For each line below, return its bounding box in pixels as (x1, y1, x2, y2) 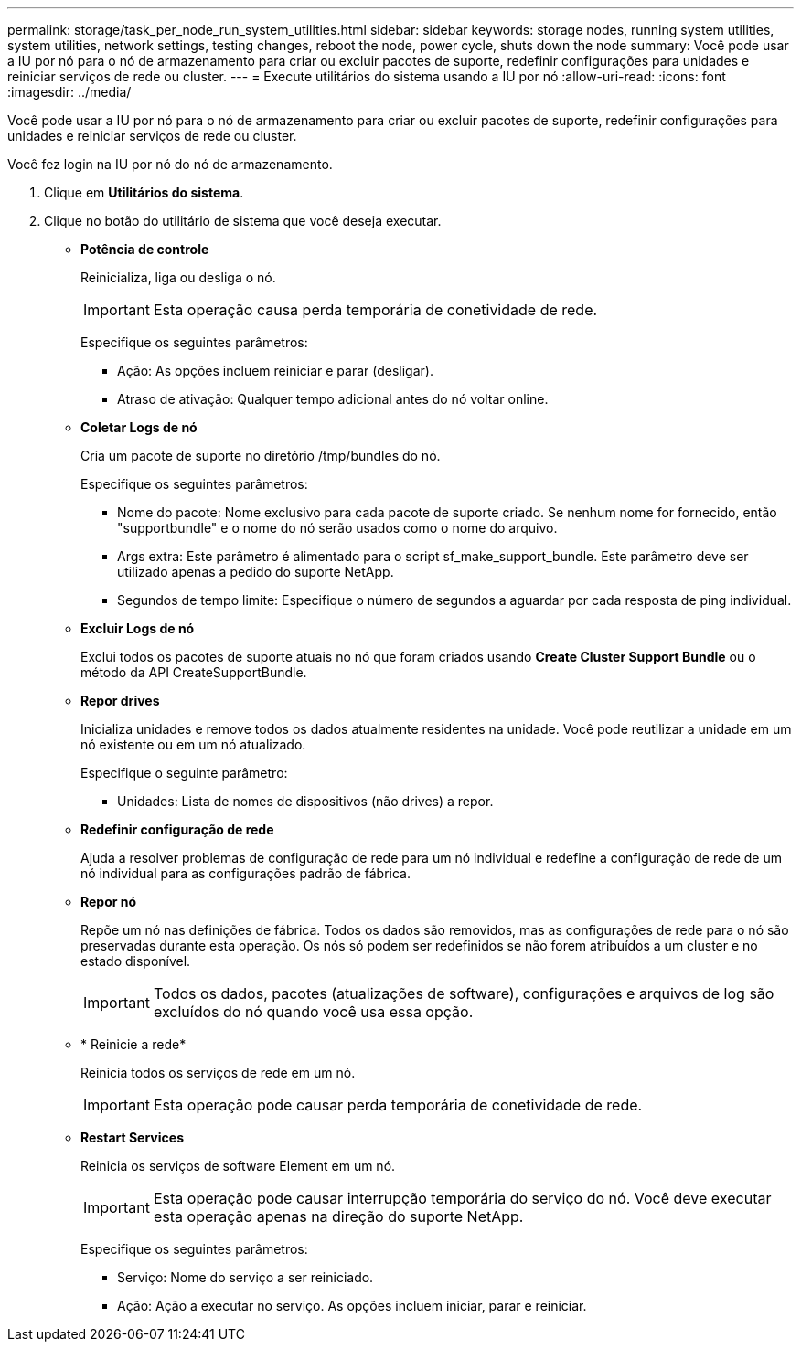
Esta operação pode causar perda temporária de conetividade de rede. (153, 1096, 643, 1114)
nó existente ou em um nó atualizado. (80, 737, 306, 752)
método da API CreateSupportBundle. (80, 664, 307, 680)
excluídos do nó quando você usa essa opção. (153, 1003, 474, 1021)
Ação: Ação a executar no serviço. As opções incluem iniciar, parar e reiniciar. (117, 1298, 587, 1313)
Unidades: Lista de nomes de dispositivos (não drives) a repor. (117, 793, 494, 809)
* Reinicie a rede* (80, 1036, 187, 1052)
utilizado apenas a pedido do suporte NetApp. (117, 564, 394, 579)
